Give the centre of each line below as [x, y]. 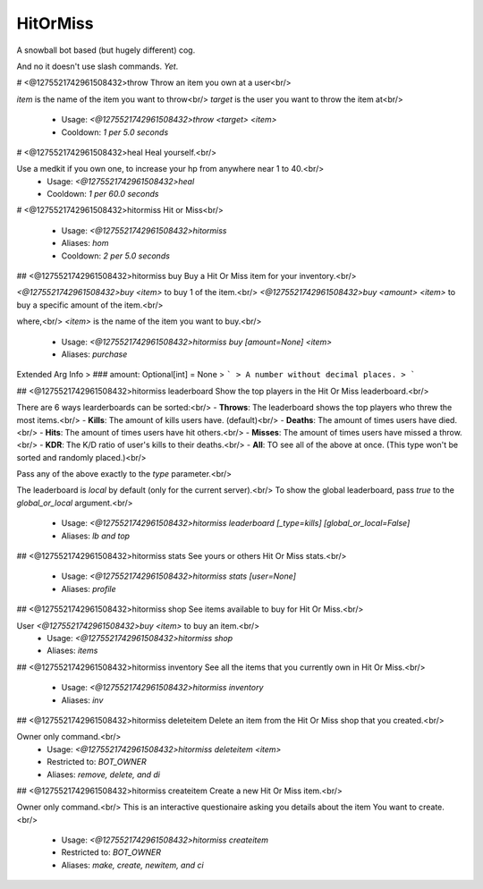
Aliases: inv [82, 700]
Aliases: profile [89, 588]
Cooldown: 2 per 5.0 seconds [115, 256]
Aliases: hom [85, 243]
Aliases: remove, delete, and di [104, 775]
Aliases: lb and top [95, 536]
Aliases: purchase [94, 354]
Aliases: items [72, 651]
